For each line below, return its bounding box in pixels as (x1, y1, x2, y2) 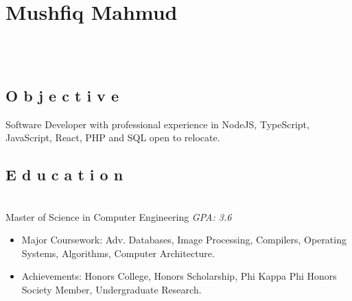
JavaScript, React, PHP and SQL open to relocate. (5, 130, 220, 145)
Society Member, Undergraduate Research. (21, 282, 202, 296)
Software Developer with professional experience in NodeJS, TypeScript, (5, 117, 309, 131)
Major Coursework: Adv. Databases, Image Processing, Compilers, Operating (21, 232, 347, 247)
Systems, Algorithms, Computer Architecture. (21, 245, 215, 260)
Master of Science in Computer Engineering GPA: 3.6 (5, 209, 232, 224)
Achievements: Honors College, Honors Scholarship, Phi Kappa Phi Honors (21, 269, 337, 283)
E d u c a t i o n (5, 164, 124, 185)
